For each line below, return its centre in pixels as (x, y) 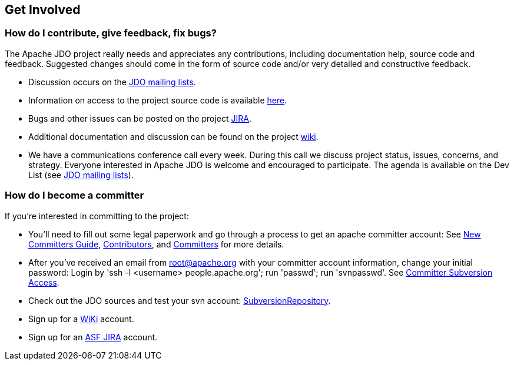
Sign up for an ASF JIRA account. (93, 337)
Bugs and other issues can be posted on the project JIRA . (140, 118)
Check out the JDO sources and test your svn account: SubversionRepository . (180, 300)
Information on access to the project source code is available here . (158, 100)
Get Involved (43, 10)
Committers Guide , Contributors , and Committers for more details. (156, 244)
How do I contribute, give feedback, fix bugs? (111, 33)
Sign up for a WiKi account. (81, 319)
